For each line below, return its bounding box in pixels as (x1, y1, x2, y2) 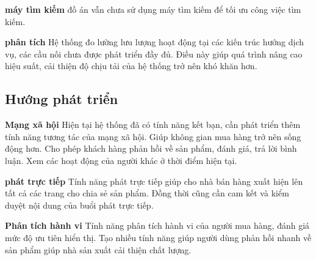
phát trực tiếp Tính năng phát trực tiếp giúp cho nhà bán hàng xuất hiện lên (5, 174, 303, 187)
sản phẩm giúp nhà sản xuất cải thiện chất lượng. (5, 243, 192, 256)
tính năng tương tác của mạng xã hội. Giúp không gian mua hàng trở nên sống (5, 130, 301, 143)
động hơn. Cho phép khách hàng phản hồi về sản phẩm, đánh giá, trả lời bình (5, 142, 297, 155)
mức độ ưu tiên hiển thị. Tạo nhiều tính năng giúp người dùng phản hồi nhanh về (5, 231, 312, 243)
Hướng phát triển (5, 89, 118, 108)
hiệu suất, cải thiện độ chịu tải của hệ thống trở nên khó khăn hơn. (5, 59, 257, 72)
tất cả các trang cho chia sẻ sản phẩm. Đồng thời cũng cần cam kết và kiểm (5, 187, 289, 199)
